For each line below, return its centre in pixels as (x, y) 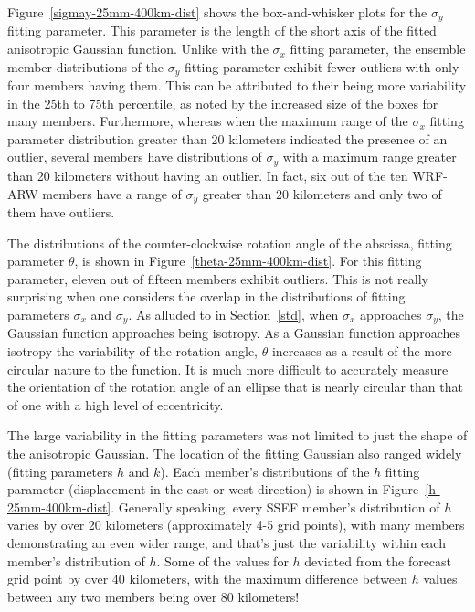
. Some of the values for (222, 560)
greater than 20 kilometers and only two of (322, 193)
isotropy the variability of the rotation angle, (133, 350)
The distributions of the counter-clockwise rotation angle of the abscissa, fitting (230, 243)
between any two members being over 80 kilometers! (153, 596)
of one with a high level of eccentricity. (116, 404)
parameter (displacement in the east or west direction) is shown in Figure (213, 489)
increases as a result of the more (362, 350)
